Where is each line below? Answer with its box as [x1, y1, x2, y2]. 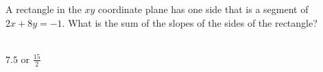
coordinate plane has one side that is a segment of [98, 2, 309, 16]
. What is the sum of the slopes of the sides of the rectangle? [62, 15, 318, 29]
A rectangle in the [5, 2, 82, 16]
